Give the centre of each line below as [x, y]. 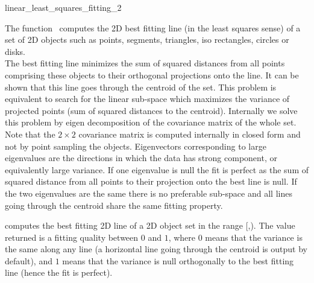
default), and [29, 260]
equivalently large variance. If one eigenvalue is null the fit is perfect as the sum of [157, 169]
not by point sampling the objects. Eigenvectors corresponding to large [136, 146]
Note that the [30, 134]
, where [182, 237]
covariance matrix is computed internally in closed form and [190, 134]
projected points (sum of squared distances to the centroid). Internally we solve [151, 110]
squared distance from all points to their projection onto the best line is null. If [151, 181]
